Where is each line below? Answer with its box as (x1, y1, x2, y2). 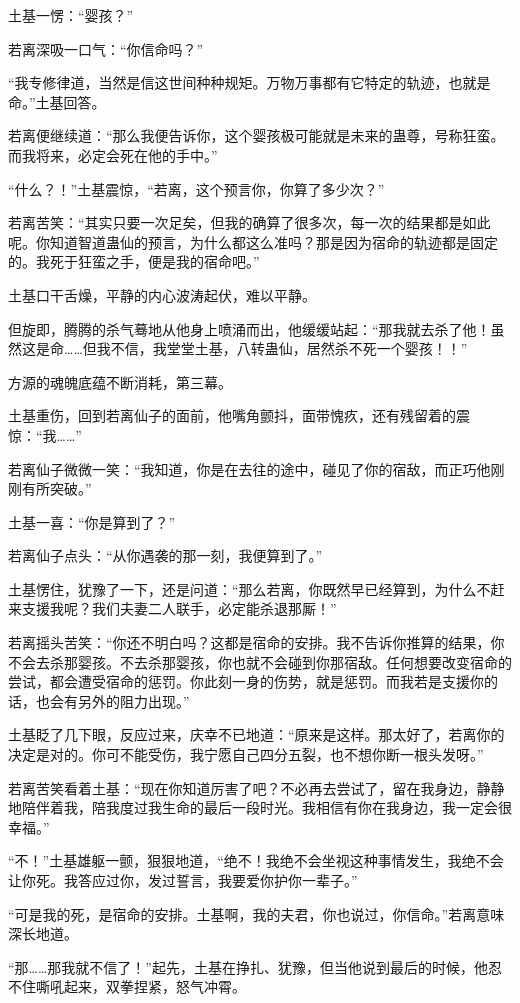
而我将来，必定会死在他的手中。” (8, 144, 218, 165)
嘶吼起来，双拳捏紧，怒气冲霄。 (35, 976, 246, 997)
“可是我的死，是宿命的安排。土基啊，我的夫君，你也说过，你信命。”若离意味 (8, 903, 505, 924)
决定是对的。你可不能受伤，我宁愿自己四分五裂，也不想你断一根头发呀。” (8, 744, 484, 765)
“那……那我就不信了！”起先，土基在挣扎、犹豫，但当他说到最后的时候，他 (8, 956, 488, 977)
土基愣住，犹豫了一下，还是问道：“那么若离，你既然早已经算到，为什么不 (8, 578, 491, 599)
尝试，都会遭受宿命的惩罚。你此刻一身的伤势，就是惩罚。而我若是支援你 (8, 671, 484, 692)
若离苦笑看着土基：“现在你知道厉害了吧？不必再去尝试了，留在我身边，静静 (8, 777, 505, 798)
